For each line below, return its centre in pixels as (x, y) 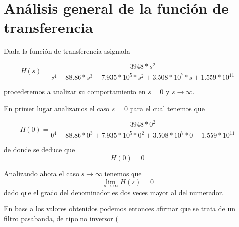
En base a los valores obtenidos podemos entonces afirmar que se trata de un (120, 209)
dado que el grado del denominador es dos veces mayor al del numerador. (114, 192)
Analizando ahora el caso (41, 174)
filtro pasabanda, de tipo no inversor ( (61, 218)
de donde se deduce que (40, 150)
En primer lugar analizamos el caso (57, 108)
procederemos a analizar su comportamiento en (75, 92)
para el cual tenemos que (167, 108)
